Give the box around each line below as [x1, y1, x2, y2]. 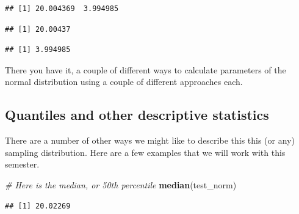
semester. [5, 158, 40, 171]
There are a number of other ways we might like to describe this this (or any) [5, 134, 295, 147]
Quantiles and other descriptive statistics [5, 105, 269, 124]
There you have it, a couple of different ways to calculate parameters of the [5, 63, 286, 76]
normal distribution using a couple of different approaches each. [5, 75, 243, 88]
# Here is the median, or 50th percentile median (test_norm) [5, 178, 237, 191]
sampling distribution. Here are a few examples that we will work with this [5, 146, 286, 158]
